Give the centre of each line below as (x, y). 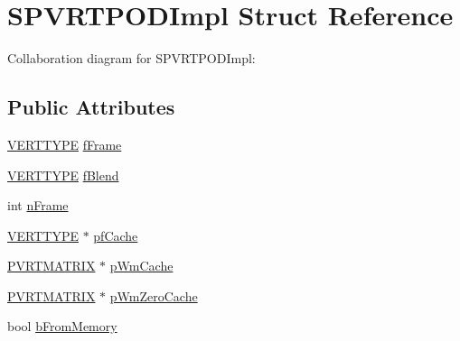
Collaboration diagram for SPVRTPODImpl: (131, 58)
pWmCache (141, 266)
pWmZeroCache (154, 295)
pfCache (116, 235)
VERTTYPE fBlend (63, 175)
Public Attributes (91, 107)
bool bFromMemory (62, 326)
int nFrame (38, 205)
